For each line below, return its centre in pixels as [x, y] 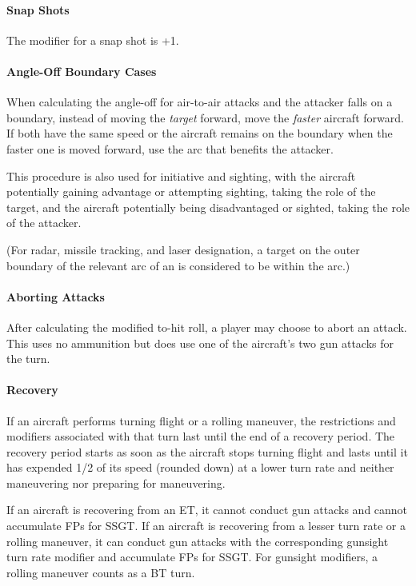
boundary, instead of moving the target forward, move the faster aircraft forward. [205, 117]
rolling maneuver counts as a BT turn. [101, 572]
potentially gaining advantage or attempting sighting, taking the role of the [191, 191]
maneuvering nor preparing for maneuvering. [116, 482]
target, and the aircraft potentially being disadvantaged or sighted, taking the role [208, 207]
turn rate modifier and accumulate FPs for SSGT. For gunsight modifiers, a [192, 557]
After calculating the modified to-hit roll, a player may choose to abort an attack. [207, 327]
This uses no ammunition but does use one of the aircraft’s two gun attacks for [200, 343]
